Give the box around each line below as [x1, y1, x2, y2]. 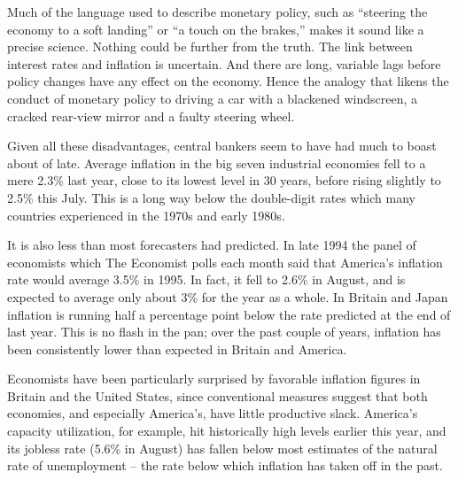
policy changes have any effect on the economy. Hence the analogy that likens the [7, 72, 449, 90]
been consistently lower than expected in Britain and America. [7, 339, 347, 358]
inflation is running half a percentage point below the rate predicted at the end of [7, 305, 451, 323]
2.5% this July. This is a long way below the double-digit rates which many [7, 188, 415, 206]
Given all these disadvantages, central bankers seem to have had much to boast [7, 136, 437, 155]
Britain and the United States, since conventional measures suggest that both [7, 386, 428, 405]
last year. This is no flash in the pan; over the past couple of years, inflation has [7, 322, 441, 341]
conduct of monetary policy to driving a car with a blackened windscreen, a [7, 89, 418, 107]
